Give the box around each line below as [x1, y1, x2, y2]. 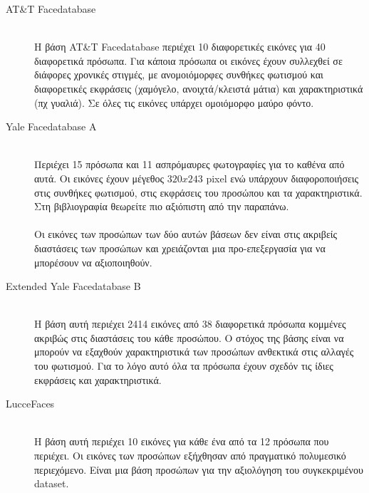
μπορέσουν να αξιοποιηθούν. [34, 254, 152, 269]
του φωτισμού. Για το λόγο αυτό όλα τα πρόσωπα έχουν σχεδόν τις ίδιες [34, 358, 333, 373]
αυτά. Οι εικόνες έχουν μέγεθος [34, 170, 165, 185]
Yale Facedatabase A [6, 119, 97, 134]
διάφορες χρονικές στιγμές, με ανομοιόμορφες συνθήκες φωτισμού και [34, 67, 323, 82]
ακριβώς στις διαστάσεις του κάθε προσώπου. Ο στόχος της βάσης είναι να [34, 330, 344, 345]
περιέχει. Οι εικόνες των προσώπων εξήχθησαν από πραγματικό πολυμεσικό [34, 448, 346, 463]
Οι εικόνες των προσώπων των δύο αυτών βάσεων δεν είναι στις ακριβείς [34, 227, 338, 242]
